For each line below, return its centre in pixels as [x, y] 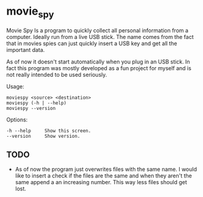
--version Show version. [43, 136]
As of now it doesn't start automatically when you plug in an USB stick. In [98, 62]
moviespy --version [31, 108]
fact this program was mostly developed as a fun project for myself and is [99, 68]
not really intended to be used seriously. [57, 74]
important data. [26, 49]
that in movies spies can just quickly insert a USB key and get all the [92, 43]
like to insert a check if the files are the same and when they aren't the [103, 176]
